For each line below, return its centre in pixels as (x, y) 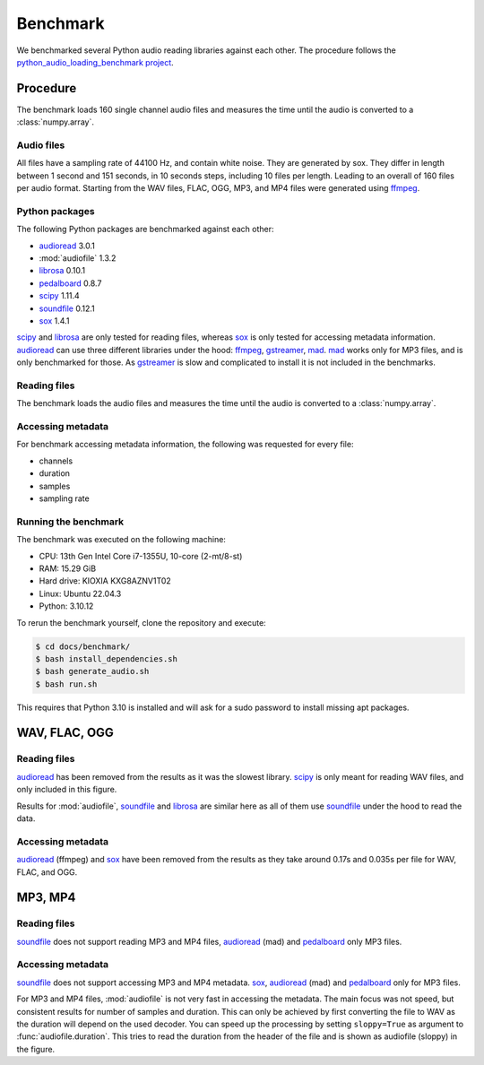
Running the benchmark (70, 522)
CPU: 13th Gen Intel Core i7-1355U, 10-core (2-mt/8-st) (141, 556)
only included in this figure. (67, 790)
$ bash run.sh (66, 684)
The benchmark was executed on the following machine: (121, 540)
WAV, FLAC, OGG (65, 733)
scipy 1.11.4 (59, 296)
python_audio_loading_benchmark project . (95, 62)
